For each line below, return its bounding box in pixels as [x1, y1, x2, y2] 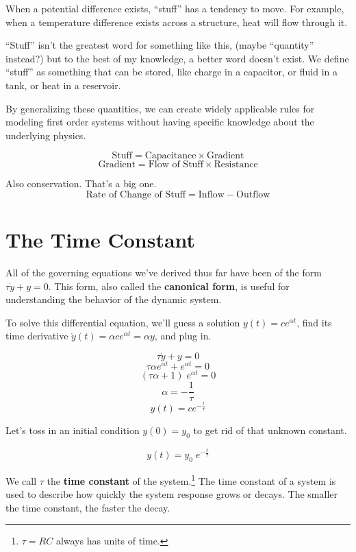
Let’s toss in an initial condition [5, 423, 140, 437]
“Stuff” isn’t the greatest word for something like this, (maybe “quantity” [5, 38, 314, 52]
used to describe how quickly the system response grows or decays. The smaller [5, 487, 338, 501]
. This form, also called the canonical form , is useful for [48, 278, 290, 293]
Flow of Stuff [148, 160, 203, 170]
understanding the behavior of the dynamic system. [5, 292, 222, 307]
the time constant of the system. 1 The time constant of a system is [47, 471, 336, 488]
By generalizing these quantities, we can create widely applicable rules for [5, 101, 315, 115]
